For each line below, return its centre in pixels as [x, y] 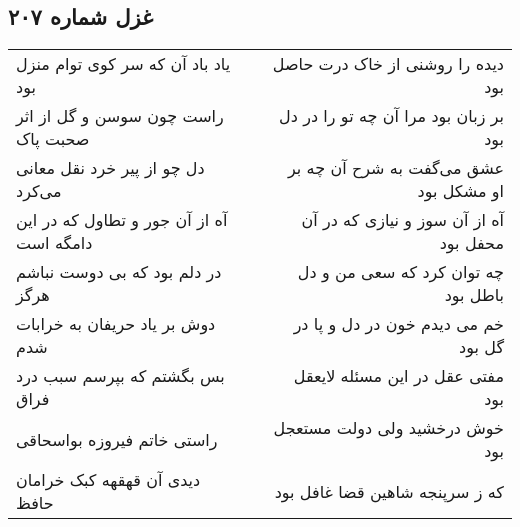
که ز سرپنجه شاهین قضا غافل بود [389, 491]
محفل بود [471, 243]
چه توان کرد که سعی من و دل [400, 272]
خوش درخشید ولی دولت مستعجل [388, 428]
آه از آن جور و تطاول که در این [122, 220]
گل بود [481, 347]
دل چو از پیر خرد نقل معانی [110, 168]
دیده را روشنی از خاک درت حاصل [388, 64]
